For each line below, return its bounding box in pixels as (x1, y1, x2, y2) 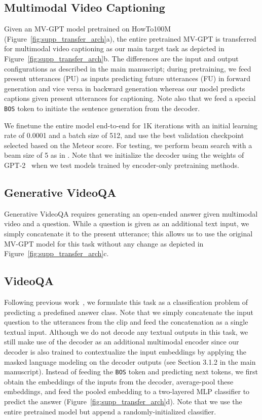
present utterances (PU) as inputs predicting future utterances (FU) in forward (4, 73, 251, 84)
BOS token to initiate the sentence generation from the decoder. (4, 102, 200, 113)
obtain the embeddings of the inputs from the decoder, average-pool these (4, 376, 234, 387)
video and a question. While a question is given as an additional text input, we (4, 218, 249, 229)
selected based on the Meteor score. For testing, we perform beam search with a (4, 139, 252, 150)
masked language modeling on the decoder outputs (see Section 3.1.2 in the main (4, 356, 256, 367)
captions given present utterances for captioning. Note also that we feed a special (4, 93, 256, 103)
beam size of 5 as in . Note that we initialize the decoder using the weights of (4, 150, 244, 160)
